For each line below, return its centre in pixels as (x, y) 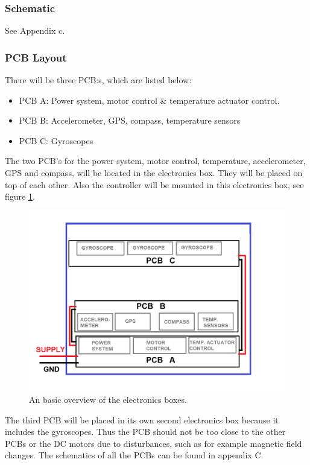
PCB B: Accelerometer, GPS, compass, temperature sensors (130, 120)
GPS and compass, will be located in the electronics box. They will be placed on (154, 172)
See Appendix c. (35, 30)
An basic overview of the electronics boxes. (108, 399)
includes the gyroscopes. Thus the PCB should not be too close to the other (145, 432)
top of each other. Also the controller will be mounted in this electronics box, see (154, 184)
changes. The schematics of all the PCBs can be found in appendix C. (134, 455)
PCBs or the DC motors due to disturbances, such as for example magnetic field (153, 443)
